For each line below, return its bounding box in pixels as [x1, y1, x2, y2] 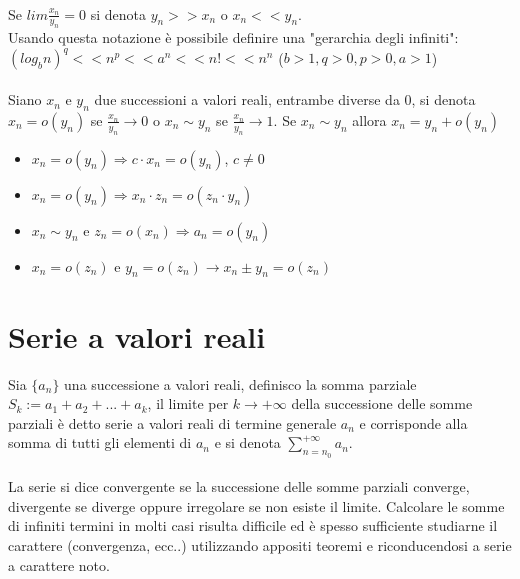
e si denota [214, 432, 281, 453]
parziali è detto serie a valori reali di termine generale [8, 412, 337, 433]
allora [352, 109, 387, 130]
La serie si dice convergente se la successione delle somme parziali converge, [8, 476, 470, 497]
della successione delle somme [291, 393, 473, 414]
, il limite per [147, 393, 229, 414]
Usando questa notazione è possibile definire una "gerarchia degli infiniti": [8, 27, 459, 48]
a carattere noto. [8, 554, 110, 575]
